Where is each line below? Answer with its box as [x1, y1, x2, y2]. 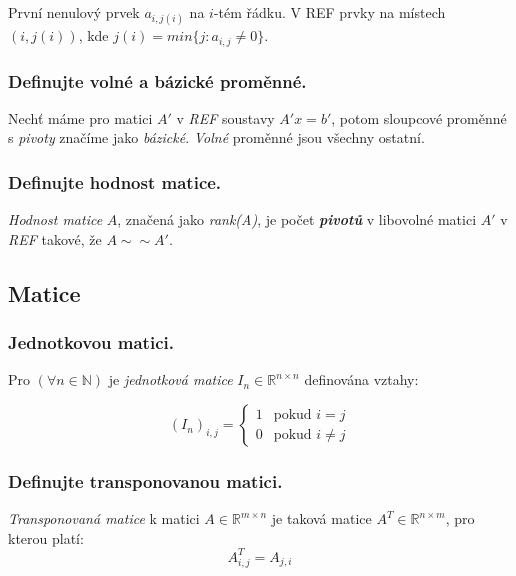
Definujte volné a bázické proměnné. [8, 68, 307, 93]
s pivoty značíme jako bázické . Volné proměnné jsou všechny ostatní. [8, 127, 425, 148]
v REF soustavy [176, 107, 275, 128]
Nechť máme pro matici [8, 107, 153, 128]
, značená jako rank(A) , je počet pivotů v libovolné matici [117, 209, 477, 230]
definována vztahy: [304, 369, 419, 390]
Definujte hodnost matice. [8, 169, 222, 194]
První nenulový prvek [8, 2, 140, 22]
